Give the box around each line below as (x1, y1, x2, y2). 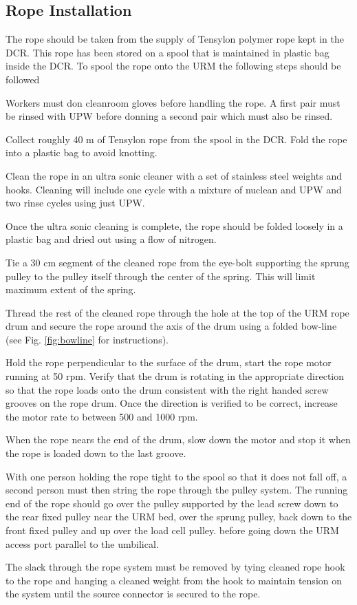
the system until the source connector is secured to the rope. (6, 586, 261, 601)
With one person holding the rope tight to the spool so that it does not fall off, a (6, 469, 347, 483)
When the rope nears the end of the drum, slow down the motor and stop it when (6, 432, 351, 447)
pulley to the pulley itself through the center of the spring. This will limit (6, 268, 316, 283)
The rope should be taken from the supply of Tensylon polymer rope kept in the (6, 32, 344, 46)
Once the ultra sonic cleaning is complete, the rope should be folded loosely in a (6, 218, 343, 233)
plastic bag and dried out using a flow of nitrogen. (6, 232, 217, 246)
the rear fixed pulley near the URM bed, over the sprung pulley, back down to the (6, 509, 352, 524)
